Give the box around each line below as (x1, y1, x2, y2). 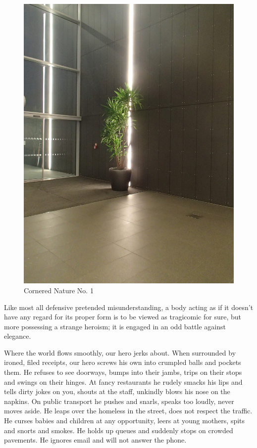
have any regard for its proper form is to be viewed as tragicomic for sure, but (4, 312, 241, 322)
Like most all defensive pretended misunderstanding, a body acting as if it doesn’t (4, 302, 254, 312)
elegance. (4, 331, 31, 341)
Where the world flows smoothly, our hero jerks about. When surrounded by (4, 347, 236, 358)
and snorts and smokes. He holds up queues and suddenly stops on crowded (4, 425, 233, 435)
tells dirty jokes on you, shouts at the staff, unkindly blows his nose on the (4, 386, 230, 397)
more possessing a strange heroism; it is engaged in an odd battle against (4, 321, 226, 331)
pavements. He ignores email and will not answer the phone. (4, 435, 187, 445)
